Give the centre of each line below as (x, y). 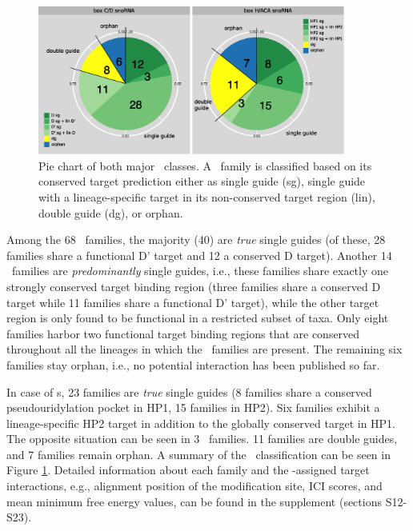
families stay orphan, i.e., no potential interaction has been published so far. (193, 364)
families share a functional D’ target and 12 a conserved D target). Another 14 (199, 255)
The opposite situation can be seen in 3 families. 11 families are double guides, (202, 439)
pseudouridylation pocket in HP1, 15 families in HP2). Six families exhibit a (193, 407)
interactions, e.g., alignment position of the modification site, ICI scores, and (194, 486)
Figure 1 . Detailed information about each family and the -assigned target (188, 470)
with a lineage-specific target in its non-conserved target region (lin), (207, 196)
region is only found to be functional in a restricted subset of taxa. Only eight (198, 318)
